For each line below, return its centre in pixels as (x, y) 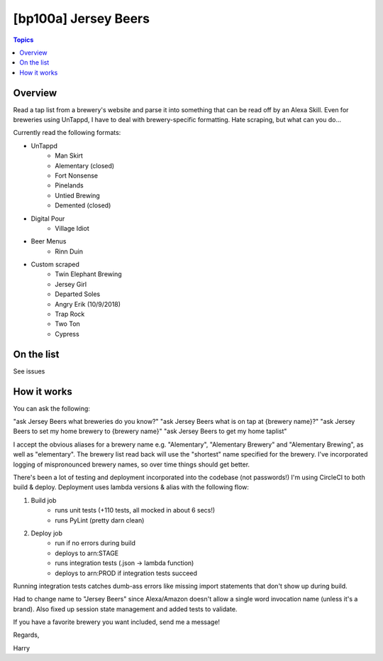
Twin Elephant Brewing (88, 274)
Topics (23, 40)
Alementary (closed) (85, 165)
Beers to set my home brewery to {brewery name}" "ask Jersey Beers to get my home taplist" (150, 431)
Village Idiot (72, 228)
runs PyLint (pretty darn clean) (100, 520)
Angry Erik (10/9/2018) (88, 304)
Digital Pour (48, 218)
